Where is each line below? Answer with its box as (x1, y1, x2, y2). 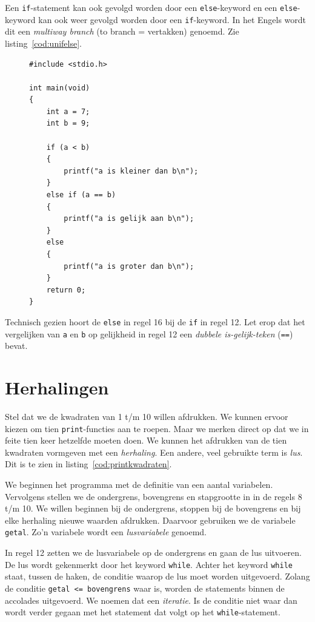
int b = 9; (46, 119, 90, 128)
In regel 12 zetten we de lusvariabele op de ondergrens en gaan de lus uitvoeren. (5, 546, 302, 559)
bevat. (5, 339, 28, 352)
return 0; (46, 285, 86, 294)
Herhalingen (5, 375, 109, 400)
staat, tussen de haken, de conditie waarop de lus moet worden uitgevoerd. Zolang (5, 570, 310, 583)
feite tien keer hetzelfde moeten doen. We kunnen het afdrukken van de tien (5, 434, 287, 447)
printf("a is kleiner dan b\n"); (64, 166, 199, 175)
